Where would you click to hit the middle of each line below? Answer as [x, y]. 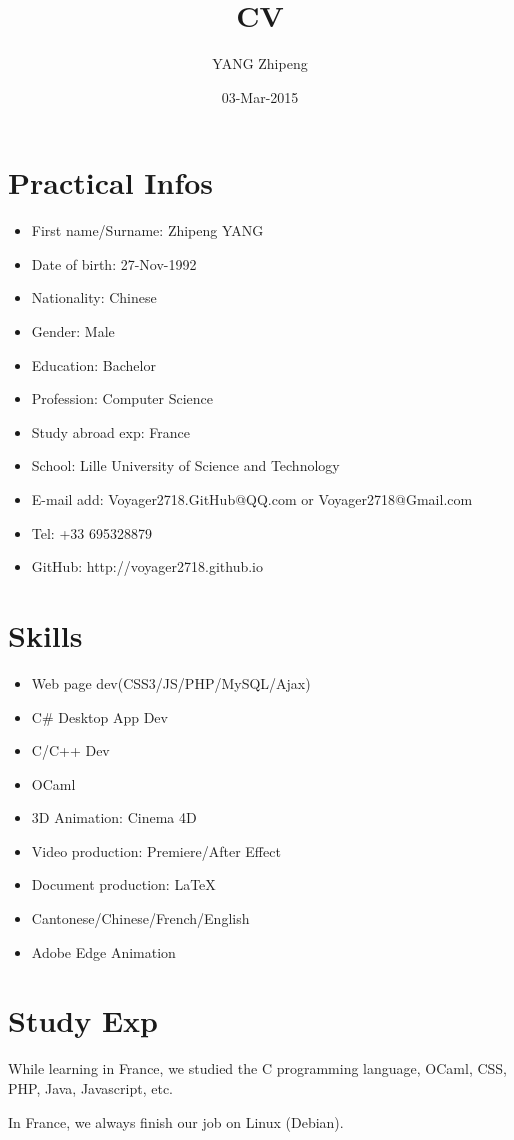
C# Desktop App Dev [99, 716]
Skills [45, 634]
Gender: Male [73, 331]
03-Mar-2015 [260, 96]
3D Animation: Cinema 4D [114, 817]
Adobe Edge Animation [103, 951]
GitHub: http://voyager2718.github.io [147, 566]
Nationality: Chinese [94, 297]
